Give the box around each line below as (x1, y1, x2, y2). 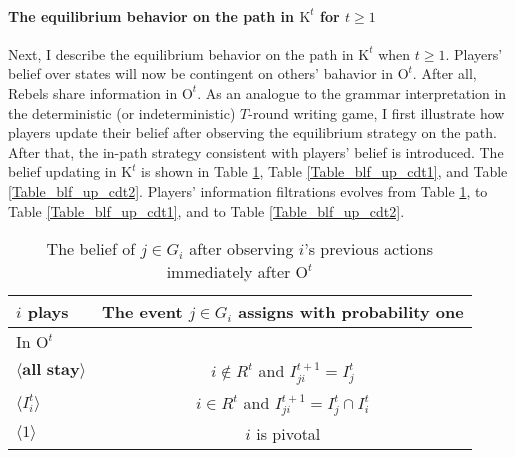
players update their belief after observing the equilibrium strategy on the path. (8, 122, 497, 143)
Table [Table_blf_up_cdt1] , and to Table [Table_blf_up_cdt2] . (8, 200, 405, 221)
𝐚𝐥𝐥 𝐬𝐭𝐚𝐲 (22, 362, 80, 379)
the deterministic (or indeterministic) (8, 102, 236, 123)
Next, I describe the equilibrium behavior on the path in (8, 43, 354, 64)
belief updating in (8, 161, 117, 182)
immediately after (166, 260, 291, 284)
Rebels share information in (8, 82, 178, 103)
